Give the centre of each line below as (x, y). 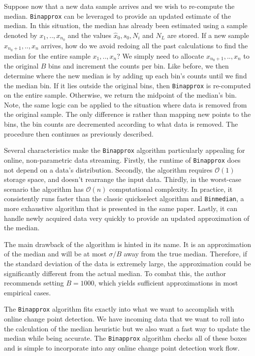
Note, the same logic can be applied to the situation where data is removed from (126, 104)
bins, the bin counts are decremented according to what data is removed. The (121, 124)
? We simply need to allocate (160, 55)
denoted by (21, 35)
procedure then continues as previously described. (79, 133)
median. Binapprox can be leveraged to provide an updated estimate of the (117, 16)
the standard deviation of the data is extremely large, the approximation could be (127, 263)
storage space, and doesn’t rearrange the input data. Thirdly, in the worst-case (123, 179)
